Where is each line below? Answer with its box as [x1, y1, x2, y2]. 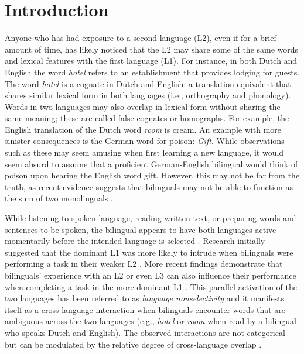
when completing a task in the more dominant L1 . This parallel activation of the [5, 280, 297, 293]
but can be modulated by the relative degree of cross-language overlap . [5, 338, 262, 350]
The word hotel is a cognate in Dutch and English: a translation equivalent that [5, 77, 291, 90]
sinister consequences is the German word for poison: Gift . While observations [5, 135, 285, 147]
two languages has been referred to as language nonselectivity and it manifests [5, 292, 285, 304]
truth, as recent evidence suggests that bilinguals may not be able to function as [5, 180, 293, 193]
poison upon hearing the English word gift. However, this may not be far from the [5, 169, 300, 181]
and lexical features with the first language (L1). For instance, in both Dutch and [5, 54, 298, 67]
